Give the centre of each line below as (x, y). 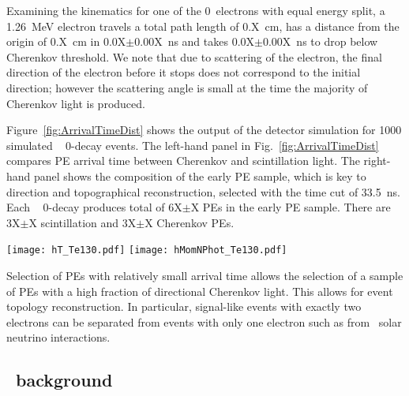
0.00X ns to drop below (320, 41)
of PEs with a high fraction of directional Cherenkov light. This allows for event (200, 291)
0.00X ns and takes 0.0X (195, 41)
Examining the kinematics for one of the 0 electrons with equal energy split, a (196, 10)
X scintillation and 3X (83, 222)
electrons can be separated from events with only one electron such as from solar (204, 321)
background (64, 380)
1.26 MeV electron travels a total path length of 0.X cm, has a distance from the (203, 26)
